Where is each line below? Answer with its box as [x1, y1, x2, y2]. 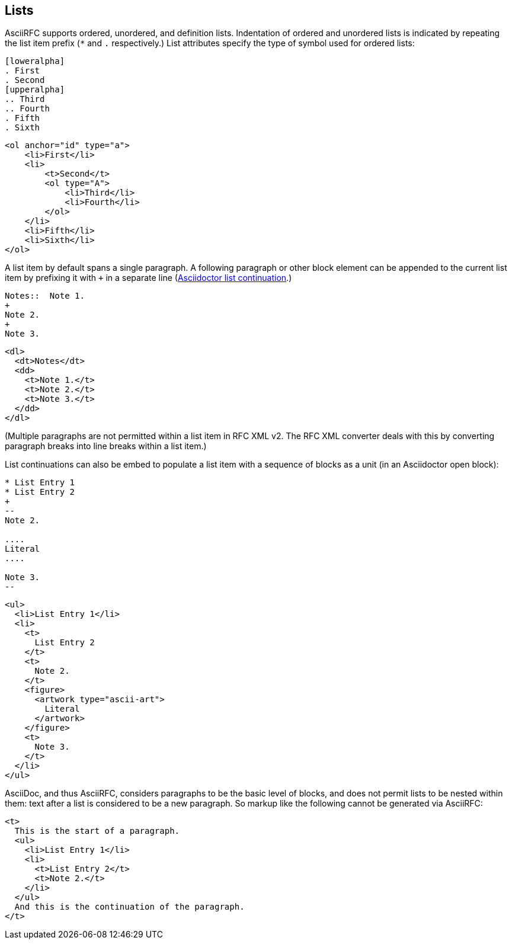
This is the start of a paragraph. [14, 826, 180, 836]
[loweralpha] [5, 56, 65, 66]
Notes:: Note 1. [5, 291, 85, 301]
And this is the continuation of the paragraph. [14, 902, 245, 912]
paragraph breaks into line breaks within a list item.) [5, 441, 207, 452]
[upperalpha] [5, 85, 65, 95]
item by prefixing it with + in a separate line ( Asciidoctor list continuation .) [5, 273, 292, 283]
